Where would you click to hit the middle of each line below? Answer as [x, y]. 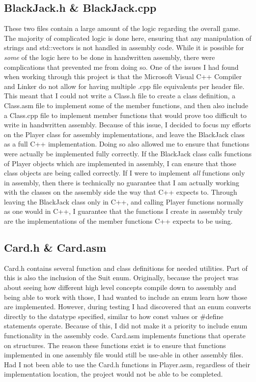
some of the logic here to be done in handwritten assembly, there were [110, 57]
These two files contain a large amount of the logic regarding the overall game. [122, 28]
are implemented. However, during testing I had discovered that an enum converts [128, 307]
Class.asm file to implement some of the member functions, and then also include [126, 105]
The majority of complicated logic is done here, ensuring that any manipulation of [128, 38]
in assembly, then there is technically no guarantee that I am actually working [122, 182]
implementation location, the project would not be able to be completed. [114, 374]
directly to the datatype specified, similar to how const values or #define [114, 316]
